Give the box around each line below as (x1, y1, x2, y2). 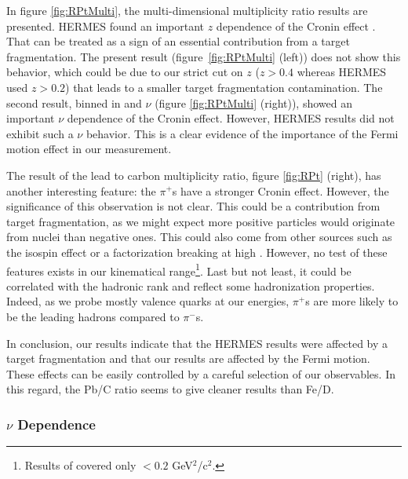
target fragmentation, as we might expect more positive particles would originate (6, 213, 395, 229)
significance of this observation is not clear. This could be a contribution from (6, 198, 381, 214)
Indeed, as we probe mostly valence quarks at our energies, (6, 293, 290, 309)
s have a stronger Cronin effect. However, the (172, 182, 389, 199)
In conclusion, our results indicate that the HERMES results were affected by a (6, 335, 388, 351)
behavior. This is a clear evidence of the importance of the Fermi (86, 125, 399, 141)
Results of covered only (24, 457, 137, 474)
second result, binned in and (6, 94, 142, 111)
